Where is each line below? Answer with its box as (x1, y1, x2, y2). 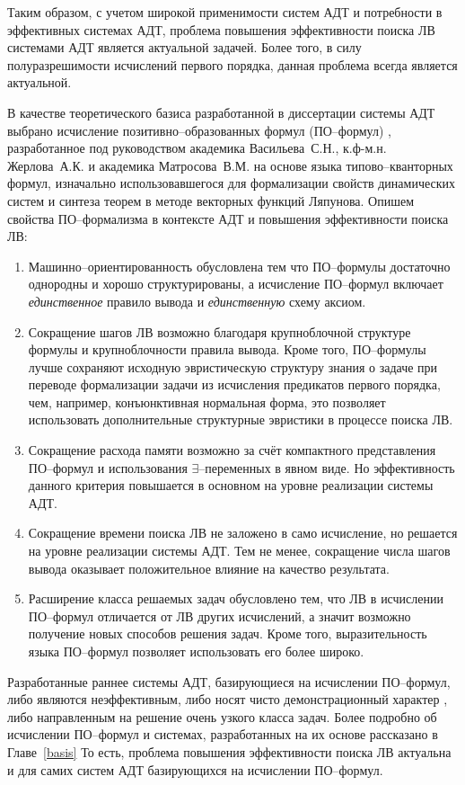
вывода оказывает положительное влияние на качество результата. (28, 558, 390, 577)
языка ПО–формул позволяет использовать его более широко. (28, 642, 364, 660)
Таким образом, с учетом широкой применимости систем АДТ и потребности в (7, 3, 443, 21)
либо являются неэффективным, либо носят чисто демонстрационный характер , (7, 690, 448, 709)
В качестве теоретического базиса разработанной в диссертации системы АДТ (7, 103, 435, 121)
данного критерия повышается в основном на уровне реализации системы (28, 476, 434, 495)
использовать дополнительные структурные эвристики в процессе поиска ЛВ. (28, 410, 453, 429)
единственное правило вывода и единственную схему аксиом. (28, 291, 366, 310)
